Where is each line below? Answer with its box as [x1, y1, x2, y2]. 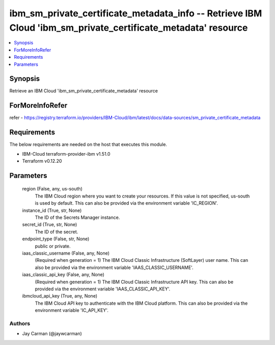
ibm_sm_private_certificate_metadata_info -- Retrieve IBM [9, 8, 262, 19]
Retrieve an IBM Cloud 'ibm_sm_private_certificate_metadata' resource [9, 88, 158, 94]
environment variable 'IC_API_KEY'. [35, 307, 109, 313]
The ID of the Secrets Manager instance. [35, 214, 120, 220]
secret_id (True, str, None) [22, 221, 77, 228]
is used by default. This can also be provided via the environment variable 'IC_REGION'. [35, 200, 218, 206]
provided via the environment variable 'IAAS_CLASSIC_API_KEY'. [35, 286, 171, 292]
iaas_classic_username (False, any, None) [22, 250, 109, 256]
